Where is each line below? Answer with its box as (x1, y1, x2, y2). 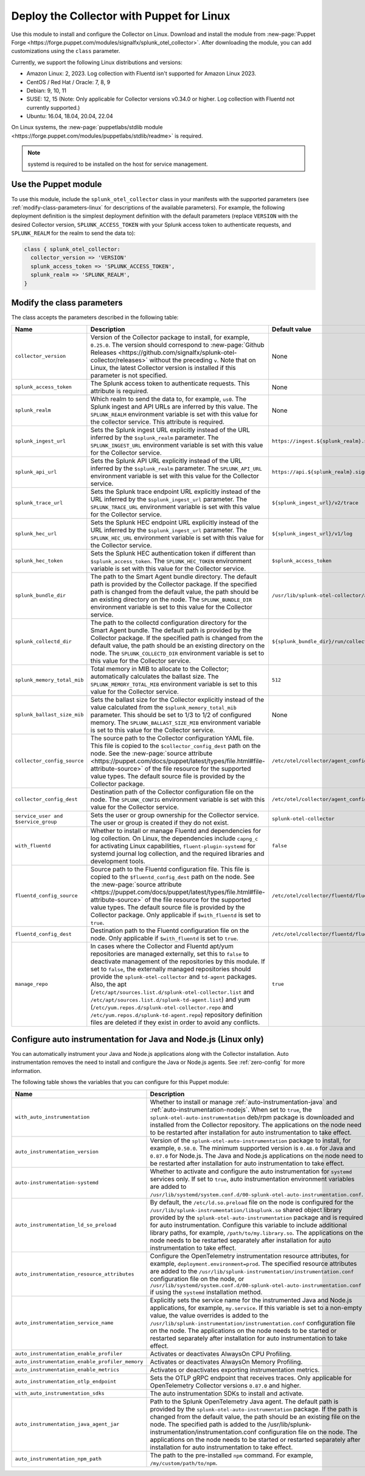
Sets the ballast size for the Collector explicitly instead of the (90, 695, 265, 704)
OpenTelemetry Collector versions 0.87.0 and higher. (150, 1381, 301, 1389)
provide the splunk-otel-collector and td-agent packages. (90, 972, 257, 981)
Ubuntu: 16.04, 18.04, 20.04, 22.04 (26, 113, 114, 120)
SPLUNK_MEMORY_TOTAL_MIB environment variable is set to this (90, 680, 258, 688)
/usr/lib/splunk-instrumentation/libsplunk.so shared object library (150, 1205, 342, 1214)
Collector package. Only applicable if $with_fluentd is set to (90, 910, 261, 919)
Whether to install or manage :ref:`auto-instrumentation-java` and (150, 1097, 337, 1106)
